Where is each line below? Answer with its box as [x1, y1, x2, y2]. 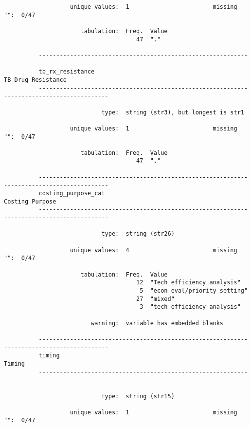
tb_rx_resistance [38, 68, 95, 75]
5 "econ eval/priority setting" [140, 287, 248, 294]
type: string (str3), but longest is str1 [101, 109, 244, 116]
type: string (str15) [101, 392, 175, 400]
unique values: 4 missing [70, 246, 237, 254]
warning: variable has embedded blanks [90, 319, 224, 327]
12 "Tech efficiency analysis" [136, 279, 241, 286]
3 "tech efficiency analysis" [140, 303, 241, 311]
